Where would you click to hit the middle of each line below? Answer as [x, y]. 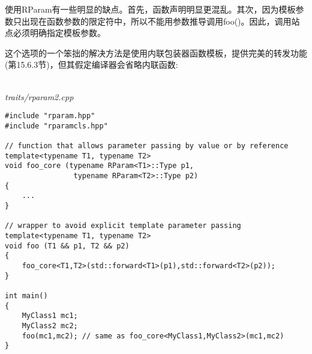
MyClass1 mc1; [50, 316]
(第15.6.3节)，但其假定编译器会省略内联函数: [91, 64]
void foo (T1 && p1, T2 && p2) [67, 246]
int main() [26, 295]
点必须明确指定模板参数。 [55, 33]
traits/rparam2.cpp [39, 96]
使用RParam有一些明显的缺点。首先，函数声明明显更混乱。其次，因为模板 [150, 9]
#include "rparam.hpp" [50, 116]
